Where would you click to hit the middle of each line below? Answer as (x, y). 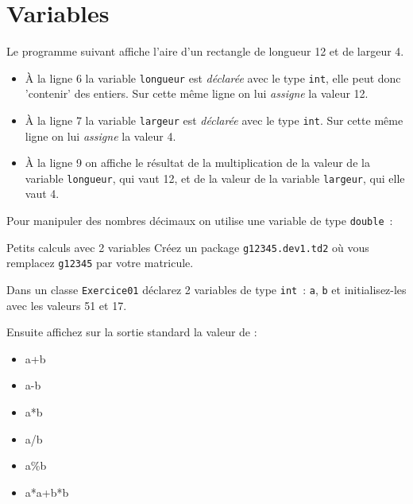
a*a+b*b (47, 492)
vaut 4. (42, 194)
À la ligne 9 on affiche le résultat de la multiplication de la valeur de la (197, 163)
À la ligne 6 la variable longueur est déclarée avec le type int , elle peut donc (213, 78)
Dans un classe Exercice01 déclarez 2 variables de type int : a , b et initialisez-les (206, 290)
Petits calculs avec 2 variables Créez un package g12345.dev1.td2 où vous (188, 247)
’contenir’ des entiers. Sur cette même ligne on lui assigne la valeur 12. (197, 93)
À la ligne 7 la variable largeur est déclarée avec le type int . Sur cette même (214, 120)
